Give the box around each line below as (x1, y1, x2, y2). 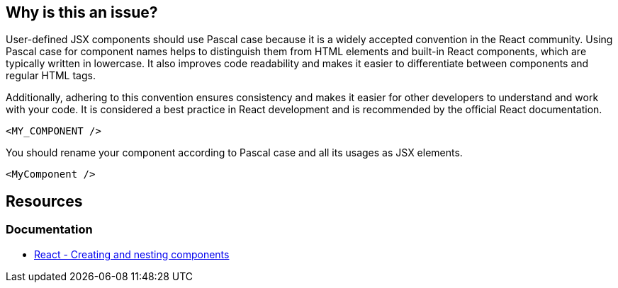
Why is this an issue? (6, 4, 158, 21)
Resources (6, 192, 83, 210)
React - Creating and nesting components (34, 248, 230, 260)
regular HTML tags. (6, 69, 96, 82)
